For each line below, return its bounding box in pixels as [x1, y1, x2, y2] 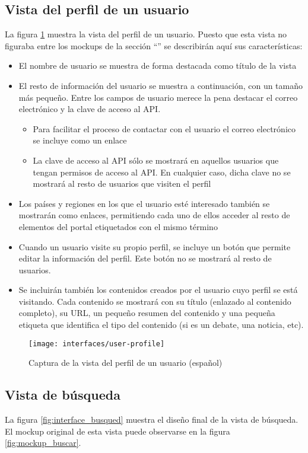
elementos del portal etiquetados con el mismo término [18, 220, 218, 232]
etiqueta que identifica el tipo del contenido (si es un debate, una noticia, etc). [18, 318, 304, 331]
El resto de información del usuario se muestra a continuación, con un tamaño [18, 79, 303, 91]
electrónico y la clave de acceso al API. [18, 103, 161, 115]
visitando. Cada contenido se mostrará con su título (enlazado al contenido [18, 295, 291, 307]
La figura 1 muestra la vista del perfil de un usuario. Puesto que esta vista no [5, 28, 287, 40]
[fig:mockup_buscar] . [5, 436, 81, 449]
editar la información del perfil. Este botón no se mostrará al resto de [18, 252, 272, 264]
